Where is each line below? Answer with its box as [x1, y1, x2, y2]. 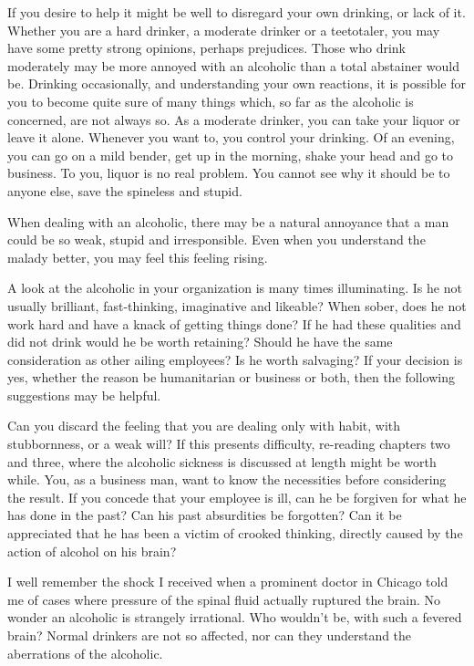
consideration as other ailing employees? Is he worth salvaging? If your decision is [7, 349, 463, 369]
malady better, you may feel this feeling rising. [7, 247, 268, 266]
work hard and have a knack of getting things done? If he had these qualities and [7, 314, 461, 333]
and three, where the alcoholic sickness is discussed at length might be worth [7, 452, 437, 471]
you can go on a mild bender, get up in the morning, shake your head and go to [7, 145, 454, 164]
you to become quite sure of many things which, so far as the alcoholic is [7, 91, 414, 110]
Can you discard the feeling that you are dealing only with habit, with [7, 416, 401, 435]
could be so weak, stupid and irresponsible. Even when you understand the [7, 230, 426, 249]
